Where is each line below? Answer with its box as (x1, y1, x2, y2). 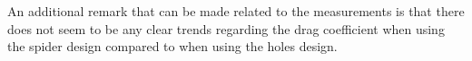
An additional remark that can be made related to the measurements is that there (7, 2, 465, 20)
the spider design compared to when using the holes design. (7, 37, 338, 56)
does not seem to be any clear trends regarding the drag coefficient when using (7, 19, 445, 38)
